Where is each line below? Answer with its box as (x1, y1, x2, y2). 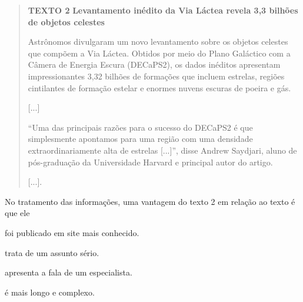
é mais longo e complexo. (5, 286, 95, 298)
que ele (5, 207, 30, 219)
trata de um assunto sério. (5, 246, 99, 258)
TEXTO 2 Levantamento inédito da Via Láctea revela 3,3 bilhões (28, 4, 298, 16)
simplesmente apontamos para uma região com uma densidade (28, 132, 253, 145)
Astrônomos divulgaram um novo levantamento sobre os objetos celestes (28, 35, 288, 48)
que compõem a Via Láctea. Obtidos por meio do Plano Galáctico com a (28, 47, 291, 59)
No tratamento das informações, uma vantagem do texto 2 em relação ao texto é (5, 195, 295, 207)
